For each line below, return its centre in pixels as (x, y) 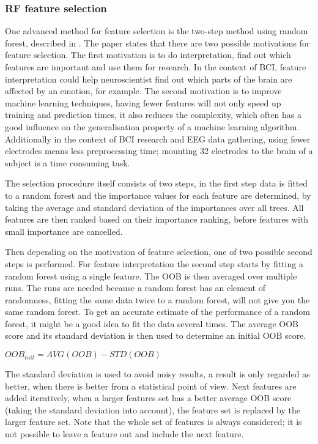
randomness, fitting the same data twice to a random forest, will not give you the (157, 299)
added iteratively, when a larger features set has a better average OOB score (148, 398)
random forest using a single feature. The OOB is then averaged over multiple (151, 276)
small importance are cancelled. (64, 231)
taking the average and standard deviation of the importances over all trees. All (154, 207)
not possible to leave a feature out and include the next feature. (124, 434)
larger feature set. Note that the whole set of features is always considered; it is (153, 422)
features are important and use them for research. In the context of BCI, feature (156, 67)
